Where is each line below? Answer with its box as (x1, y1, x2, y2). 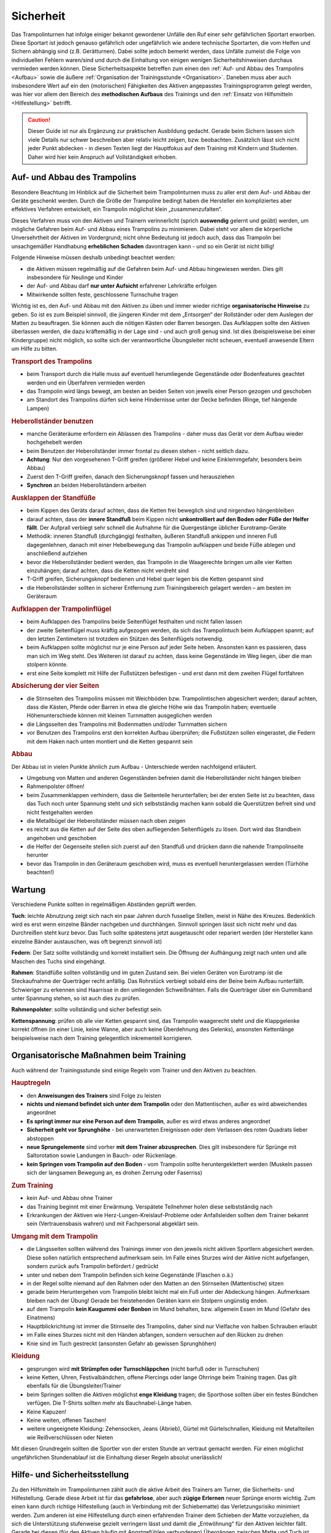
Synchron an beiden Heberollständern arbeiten (26, 481, 146, 489)
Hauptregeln (11, 1079, 51, 1087)
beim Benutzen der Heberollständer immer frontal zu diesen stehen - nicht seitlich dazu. (26, 447, 249, 454)
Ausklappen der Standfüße (11, 494, 96, 502)
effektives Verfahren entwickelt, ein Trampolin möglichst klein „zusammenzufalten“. (11, 205, 223, 213)
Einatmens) (26, 1314, 55, 1321)
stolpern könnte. (26, 661, 68, 668)
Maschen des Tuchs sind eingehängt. (11, 957, 107, 965)
